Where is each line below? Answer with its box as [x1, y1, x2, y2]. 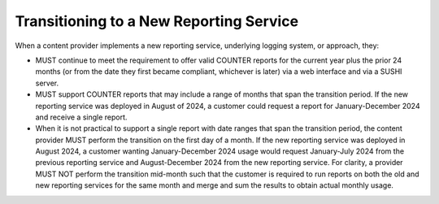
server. [35, 78, 59, 88]
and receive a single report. [35, 112, 128, 122]
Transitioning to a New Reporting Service [15, 12, 299, 30]
